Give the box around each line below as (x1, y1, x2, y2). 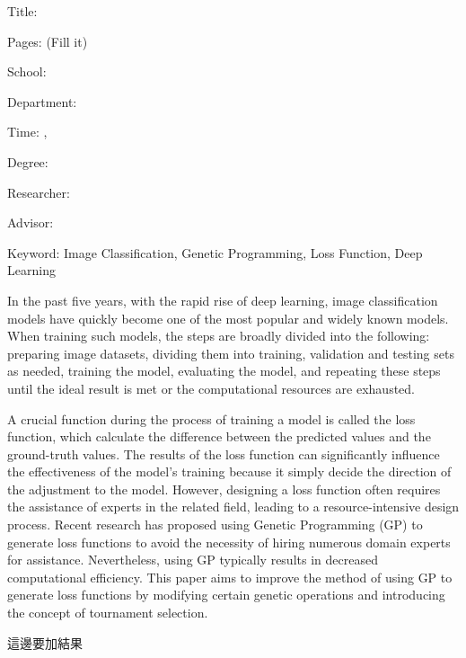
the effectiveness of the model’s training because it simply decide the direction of (7, 462, 452, 481)
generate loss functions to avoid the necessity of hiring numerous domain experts (7, 532, 451, 551)
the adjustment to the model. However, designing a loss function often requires (7, 479, 441, 498)
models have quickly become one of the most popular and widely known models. (7, 308, 449, 327)
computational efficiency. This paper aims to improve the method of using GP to (7, 567, 453, 586)
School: (7, 62, 47, 81)
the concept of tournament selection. (7, 603, 208, 622)
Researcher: (7, 182, 70, 201)
